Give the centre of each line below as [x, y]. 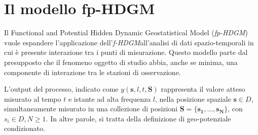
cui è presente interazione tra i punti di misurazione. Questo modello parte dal [126, 52]
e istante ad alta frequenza [109, 98]
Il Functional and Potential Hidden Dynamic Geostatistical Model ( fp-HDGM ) [126, 32]
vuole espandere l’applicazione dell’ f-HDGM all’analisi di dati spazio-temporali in [129, 42]
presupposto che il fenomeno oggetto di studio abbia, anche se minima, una [121, 62]
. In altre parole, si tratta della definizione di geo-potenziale [138, 118]
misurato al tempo [33, 98]
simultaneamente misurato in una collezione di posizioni [91, 109]
